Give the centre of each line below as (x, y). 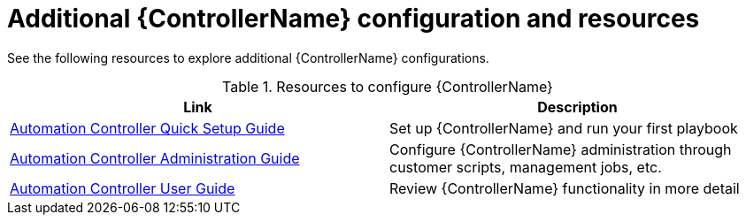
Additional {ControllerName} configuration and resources (354, 19)
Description (577, 107)
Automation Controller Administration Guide (155, 158)
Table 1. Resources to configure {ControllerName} (388, 86)
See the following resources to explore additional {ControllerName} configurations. (248, 57)
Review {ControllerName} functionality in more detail (565, 188)
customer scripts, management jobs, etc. (526, 167)
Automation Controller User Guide (123, 188)
